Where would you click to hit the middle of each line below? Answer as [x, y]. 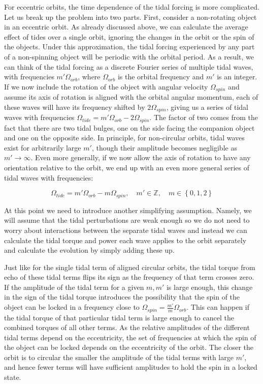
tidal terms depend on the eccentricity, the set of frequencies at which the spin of [130, 337]
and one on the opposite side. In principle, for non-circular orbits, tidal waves [124, 138]
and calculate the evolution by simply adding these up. [89, 250]
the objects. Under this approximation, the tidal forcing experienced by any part [129, 47]
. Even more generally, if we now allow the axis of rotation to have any [141, 157]
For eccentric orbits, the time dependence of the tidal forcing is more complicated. [132, 7]
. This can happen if [218, 307]
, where [89, 77]
